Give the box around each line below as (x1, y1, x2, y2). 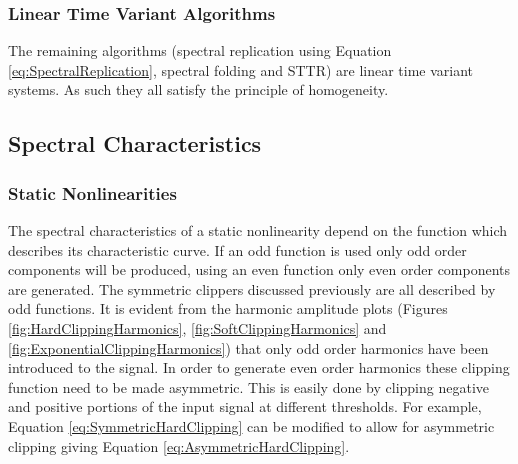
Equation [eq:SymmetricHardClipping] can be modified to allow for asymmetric (8, 415, 495, 436)
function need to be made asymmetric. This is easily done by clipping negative (8, 376, 489, 397)
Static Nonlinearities (8, 180, 177, 205)
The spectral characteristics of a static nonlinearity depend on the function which (8, 220, 508, 240)
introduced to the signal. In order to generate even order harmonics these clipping (8, 357, 510, 378)
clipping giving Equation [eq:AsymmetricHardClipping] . (8, 435, 350, 456)
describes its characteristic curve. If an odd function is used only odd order (8, 239, 467, 260)
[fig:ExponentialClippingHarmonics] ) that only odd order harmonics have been (8, 337, 489, 358)
